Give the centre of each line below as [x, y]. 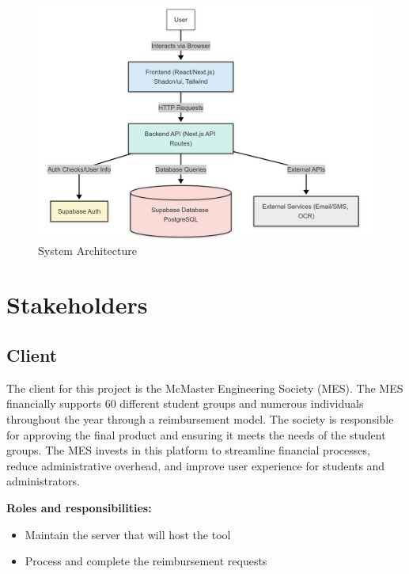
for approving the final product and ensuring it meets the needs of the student [196, 434]
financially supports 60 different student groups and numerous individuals [185, 403]
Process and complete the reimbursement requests [146, 561]
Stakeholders [77, 304]
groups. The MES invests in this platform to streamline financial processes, [188, 450]
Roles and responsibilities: [79, 507]
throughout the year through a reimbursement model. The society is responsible [200, 418]
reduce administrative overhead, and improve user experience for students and [196, 465]
